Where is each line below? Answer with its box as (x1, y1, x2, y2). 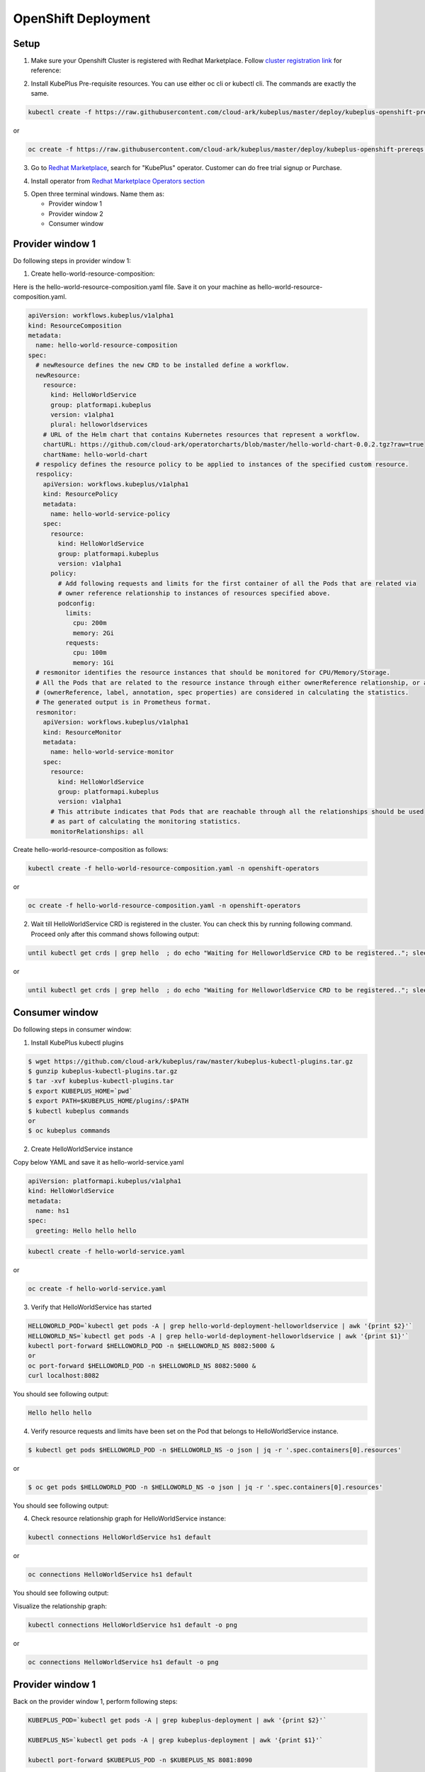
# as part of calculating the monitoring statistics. (50, 817, 242, 826)
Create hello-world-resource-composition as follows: (13, 846, 169, 854)
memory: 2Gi (72, 629, 115, 637)
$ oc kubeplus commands (28, 1127, 111, 1135)
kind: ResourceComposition (28, 321, 122, 330)
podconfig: (57, 599, 96, 607)
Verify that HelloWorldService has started (30, 1303, 152, 1311)
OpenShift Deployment (13, 11, 151, 26)
